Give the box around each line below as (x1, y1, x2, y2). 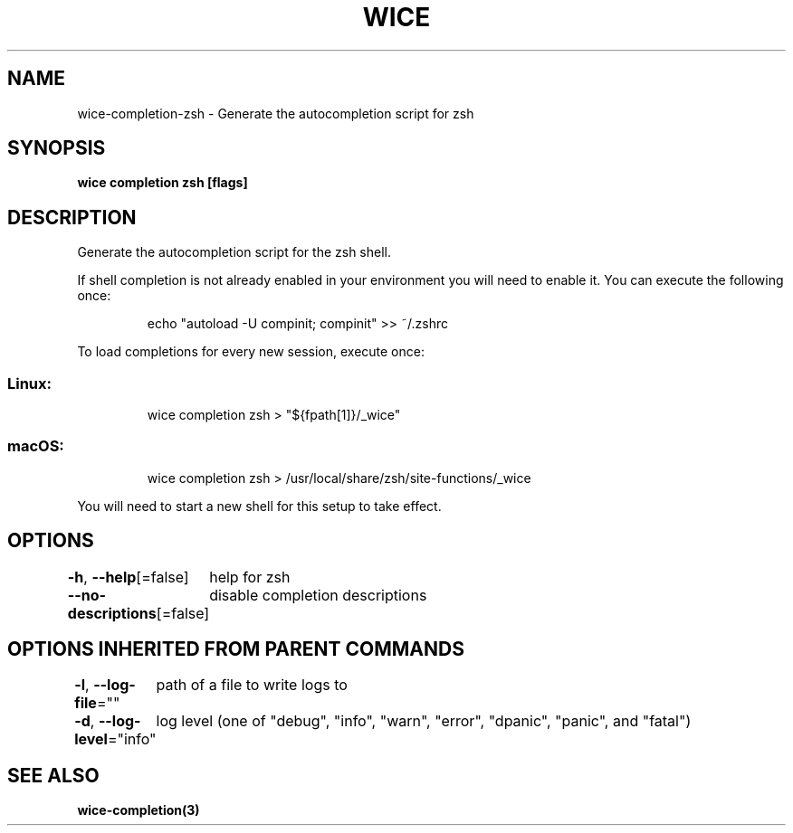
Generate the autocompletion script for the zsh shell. (77, 244, 391, 260)
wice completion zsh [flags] (77, 175, 248, 191)
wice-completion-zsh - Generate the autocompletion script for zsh (77, 105, 474, 121)
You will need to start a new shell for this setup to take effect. (77, 497, 442, 514)
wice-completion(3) (77, 802, 200, 819)
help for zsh (209, 567, 291, 586)
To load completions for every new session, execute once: (77, 344, 425, 360)
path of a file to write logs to (156, 676, 348, 695)
